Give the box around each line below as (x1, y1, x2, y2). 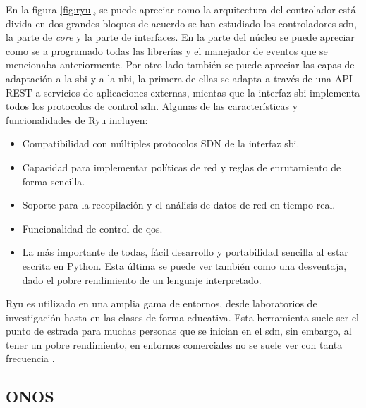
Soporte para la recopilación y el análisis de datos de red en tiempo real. (22, 197, 336, 212)
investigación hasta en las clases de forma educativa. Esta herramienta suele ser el (6, 309, 360, 324)
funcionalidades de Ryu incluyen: (6, 112, 148, 127)
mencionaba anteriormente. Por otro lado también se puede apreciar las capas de (6, 57, 355, 72)
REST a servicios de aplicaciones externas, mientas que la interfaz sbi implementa (6, 85, 360, 99)
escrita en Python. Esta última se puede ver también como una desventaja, (22, 258, 347, 273)
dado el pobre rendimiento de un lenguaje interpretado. (22, 272, 262, 287)
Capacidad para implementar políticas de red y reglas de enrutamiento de (22, 159, 341, 174)
